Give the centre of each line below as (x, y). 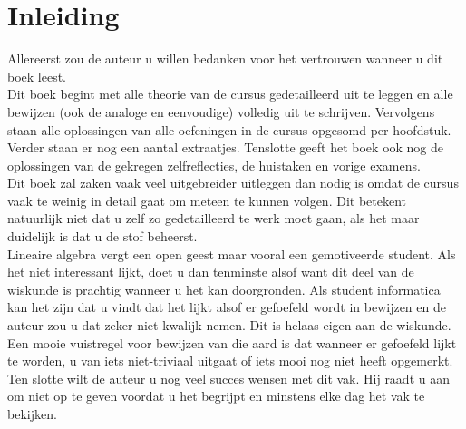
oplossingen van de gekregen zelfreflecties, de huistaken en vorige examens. (214, 165)
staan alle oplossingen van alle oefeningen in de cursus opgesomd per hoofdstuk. (229, 129)
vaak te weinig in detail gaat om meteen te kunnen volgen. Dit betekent (207, 200)
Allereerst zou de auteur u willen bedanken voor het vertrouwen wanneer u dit (225, 58)
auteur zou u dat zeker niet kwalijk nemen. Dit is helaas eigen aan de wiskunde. (229, 325)
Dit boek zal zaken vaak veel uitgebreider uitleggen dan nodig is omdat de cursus (233, 183)
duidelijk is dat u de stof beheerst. (102, 236)
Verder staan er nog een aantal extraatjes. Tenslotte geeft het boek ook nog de (226, 147)
